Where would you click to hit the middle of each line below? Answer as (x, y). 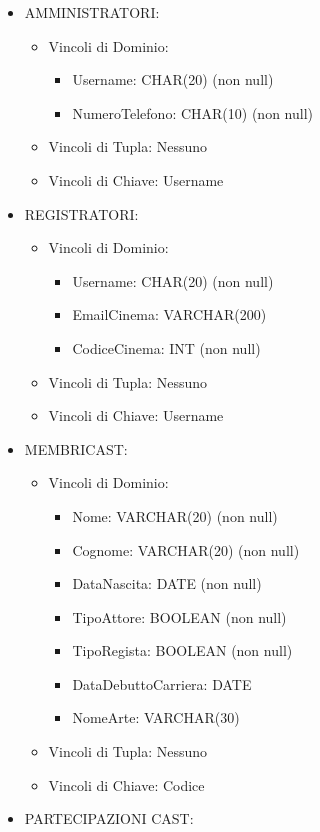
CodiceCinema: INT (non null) (166, 347)
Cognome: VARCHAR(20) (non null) (186, 549)
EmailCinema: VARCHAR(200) (169, 314)
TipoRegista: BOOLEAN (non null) (182, 650)
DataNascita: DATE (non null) (167, 583)
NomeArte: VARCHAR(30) (156, 717)
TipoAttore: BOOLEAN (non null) (179, 616)
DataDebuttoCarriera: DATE (162, 683)
